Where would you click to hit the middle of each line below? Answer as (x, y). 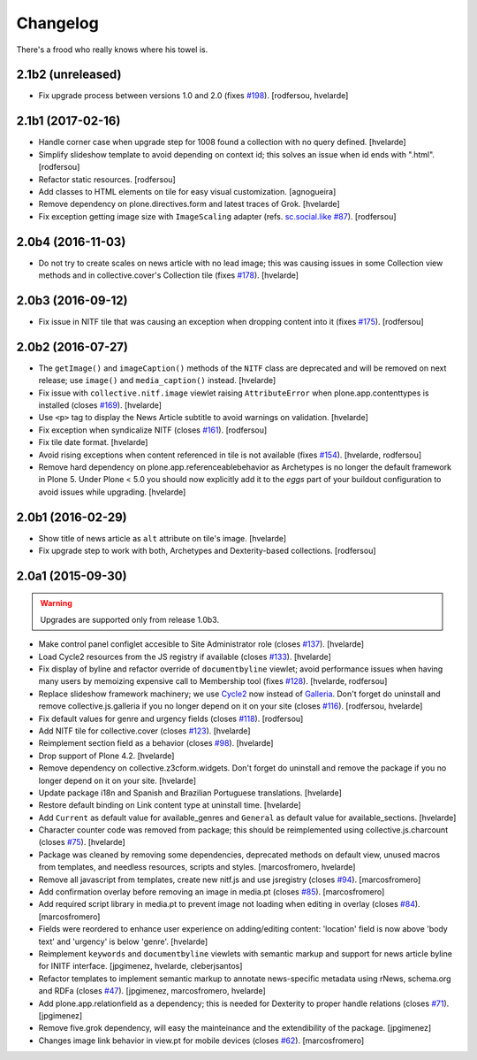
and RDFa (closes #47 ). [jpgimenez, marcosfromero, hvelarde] (152, 991)
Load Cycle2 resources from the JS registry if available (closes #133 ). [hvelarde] (185, 657)
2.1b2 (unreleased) (69, 75)
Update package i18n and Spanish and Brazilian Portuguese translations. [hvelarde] (190, 793)
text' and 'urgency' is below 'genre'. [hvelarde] (123, 941)
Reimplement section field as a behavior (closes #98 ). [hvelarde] (156, 743)
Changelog (57, 23)
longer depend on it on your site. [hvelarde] (117, 780)
